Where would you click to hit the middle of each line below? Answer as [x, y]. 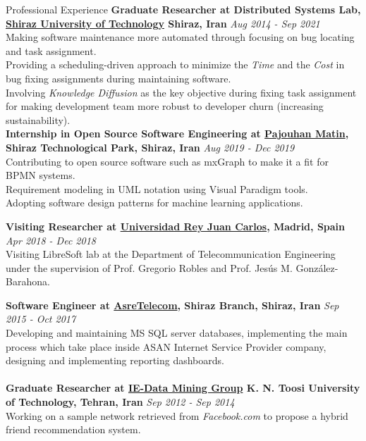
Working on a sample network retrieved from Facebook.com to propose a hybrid [177, 415]
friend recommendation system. [73, 429]
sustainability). [38, 119]
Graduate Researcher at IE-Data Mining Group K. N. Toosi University [183, 388]
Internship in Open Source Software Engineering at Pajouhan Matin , [177, 133]
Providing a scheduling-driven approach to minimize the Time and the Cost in [175, 64]
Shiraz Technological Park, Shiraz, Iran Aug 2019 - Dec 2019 [150, 147]
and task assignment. [51, 50]
